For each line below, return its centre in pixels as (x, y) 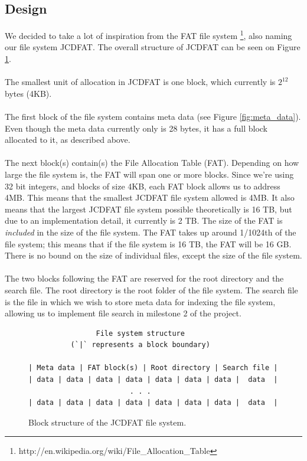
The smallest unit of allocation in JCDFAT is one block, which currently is (140, 82)
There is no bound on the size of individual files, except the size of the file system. (153, 255)
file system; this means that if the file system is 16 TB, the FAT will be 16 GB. (148, 243)
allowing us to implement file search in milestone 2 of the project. (123, 313)
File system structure (140, 333)
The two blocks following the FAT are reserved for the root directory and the (144, 278)
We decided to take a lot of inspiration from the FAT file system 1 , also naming (148, 35)
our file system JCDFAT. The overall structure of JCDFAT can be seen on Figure (153, 47)
